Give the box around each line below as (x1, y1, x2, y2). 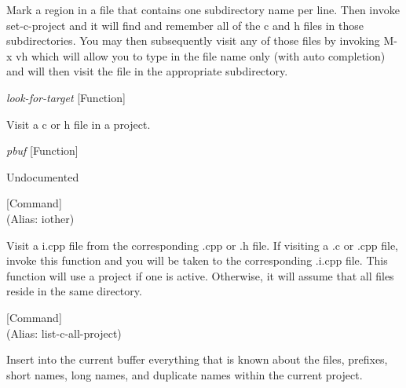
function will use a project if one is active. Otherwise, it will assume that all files (6, 267, 394, 284)
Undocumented (6, 168, 79, 185)
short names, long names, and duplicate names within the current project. (6, 366, 363, 383)
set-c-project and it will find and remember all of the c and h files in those (6, 16, 364, 33)
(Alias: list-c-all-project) (6, 324, 122, 341)
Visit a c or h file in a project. (6, 115, 151, 132)
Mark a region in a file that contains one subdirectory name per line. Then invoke (6, 2, 400, 17)
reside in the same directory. (6, 283, 142, 299)
